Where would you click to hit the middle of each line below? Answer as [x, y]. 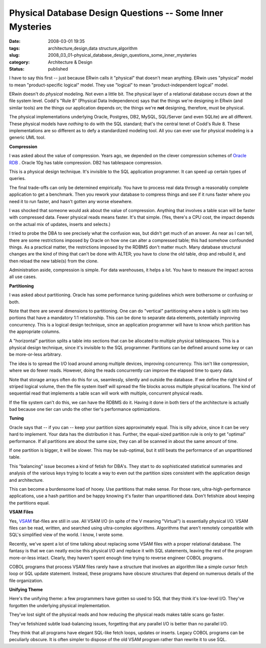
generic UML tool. [27, 138]
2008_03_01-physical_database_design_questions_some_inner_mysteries [122, 55]
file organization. [26, 580]
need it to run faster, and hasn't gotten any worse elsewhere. [71, 201]
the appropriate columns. [35, 332]
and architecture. [26, 480]
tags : [15, 48]
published [58, 69]
